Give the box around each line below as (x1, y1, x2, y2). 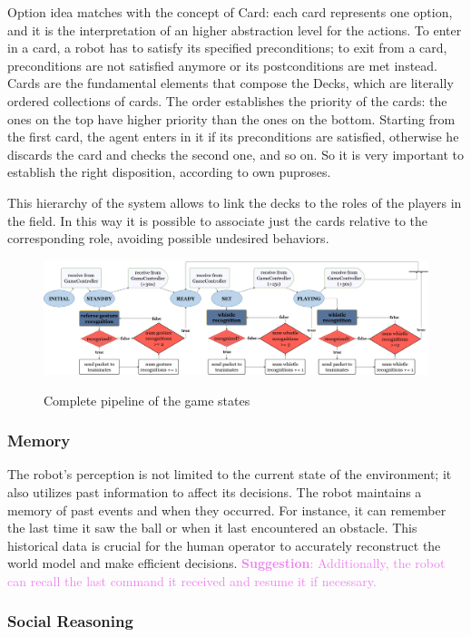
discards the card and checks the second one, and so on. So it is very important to (7, 144, 465, 163)
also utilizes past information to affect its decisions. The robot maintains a (7, 483, 422, 501)
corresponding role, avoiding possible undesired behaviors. (7, 229, 329, 248)
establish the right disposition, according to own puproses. (7, 162, 331, 181)
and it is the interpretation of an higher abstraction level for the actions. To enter (7, 20, 462, 39)
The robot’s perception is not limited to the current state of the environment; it (7, 465, 452, 484)
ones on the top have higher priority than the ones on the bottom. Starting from (7, 109, 456, 128)
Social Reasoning (7, 610, 133, 632)
